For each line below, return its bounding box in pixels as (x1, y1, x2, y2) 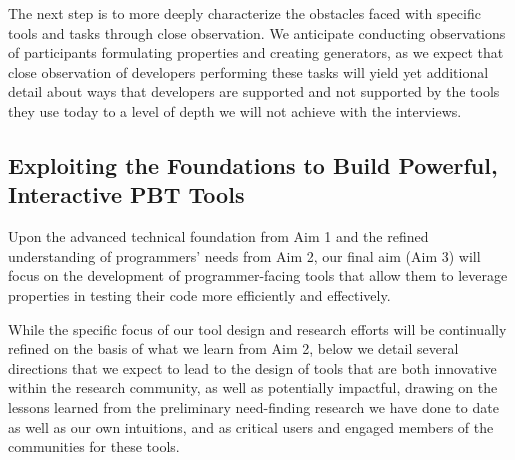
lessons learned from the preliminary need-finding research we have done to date (8, 396, 499, 417)
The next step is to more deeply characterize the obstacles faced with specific (8, 3, 481, 23)
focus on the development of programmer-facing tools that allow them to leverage (8, 265, 508, 286)
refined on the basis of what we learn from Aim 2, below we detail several (8, 338, 459, 359)
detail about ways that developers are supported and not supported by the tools (8, 81, 500, 102)
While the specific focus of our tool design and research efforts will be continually (8, 318, 507, 339)
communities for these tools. (8, 436, 180, 457)
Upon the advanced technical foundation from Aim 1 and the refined (8, 226, 429, 247)
